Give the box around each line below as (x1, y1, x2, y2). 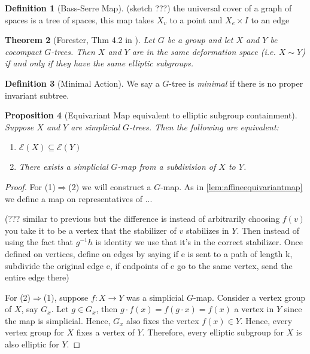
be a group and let (167, 33, 233, 46)
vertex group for (5, 326, 64, 338)
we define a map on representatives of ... (5, 192, 153, 205)
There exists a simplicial (19, 160, 108, 173)
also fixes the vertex (126, 314, 199, 326)
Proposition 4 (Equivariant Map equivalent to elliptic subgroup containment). (5, 109, 297, 121)
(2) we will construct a (68, 180, 151, 193)
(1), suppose (43, 291, 89, 303)
